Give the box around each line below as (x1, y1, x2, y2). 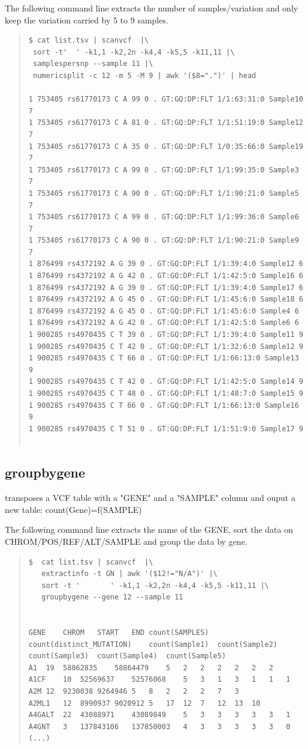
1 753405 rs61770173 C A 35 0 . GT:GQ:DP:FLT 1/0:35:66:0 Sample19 (28, 142, 303, 151)
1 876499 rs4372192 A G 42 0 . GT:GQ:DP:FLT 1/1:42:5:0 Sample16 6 (28, 271, 303, 280)
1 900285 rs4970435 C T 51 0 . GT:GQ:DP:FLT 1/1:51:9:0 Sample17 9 (28, 424, 303, 433)
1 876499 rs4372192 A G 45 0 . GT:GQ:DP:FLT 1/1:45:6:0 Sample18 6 (28, 295, 303, 304)
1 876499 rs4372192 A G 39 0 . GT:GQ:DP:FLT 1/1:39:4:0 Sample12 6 (28, 259, 303, 268)
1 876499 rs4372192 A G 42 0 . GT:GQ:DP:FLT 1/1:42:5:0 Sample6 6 (28, 318, 299, 327)
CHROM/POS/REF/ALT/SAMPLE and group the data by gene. (5, 535, 247, 547)
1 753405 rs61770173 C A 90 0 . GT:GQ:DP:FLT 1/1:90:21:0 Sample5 (28, 189, 299, 198)
